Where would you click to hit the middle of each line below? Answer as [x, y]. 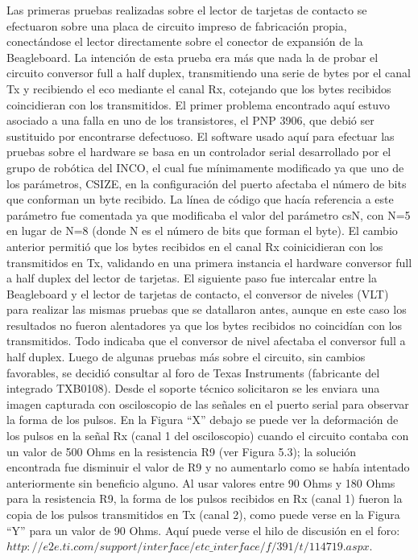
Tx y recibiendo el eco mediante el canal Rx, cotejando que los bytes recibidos [199, 88]
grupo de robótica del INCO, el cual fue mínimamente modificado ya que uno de [205, 167]
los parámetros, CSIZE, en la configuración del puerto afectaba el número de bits [207, 183]
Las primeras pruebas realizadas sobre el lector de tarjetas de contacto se [187, 10]
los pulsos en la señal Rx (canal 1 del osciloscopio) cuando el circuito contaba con [208, 436]
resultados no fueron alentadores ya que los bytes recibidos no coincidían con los [205, 325]
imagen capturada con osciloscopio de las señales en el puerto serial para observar [208, 404]
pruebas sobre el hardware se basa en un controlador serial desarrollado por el [199, 152]
